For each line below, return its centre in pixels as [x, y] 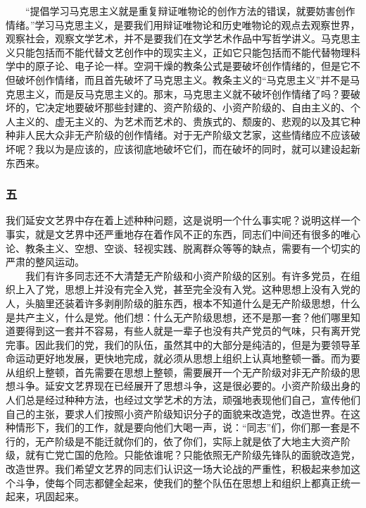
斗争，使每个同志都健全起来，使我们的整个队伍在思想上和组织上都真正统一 [188, 482]
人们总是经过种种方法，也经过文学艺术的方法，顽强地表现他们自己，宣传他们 [183, 400]
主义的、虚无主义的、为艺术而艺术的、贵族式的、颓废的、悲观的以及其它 [183, 121]
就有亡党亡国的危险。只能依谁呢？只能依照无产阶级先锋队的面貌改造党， [193, 455]
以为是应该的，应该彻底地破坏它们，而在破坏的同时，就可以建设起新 [202, 148]
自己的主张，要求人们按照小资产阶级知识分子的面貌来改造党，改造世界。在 [178, 413]
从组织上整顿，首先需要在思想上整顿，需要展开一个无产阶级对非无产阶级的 [178, 372]
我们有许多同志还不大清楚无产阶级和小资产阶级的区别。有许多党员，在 [188, 275]
